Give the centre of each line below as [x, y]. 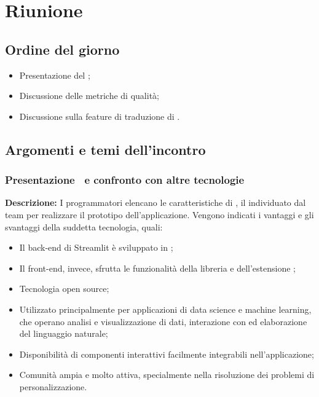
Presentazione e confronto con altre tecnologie [125, 180]
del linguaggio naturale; [64, 333]
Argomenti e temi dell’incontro [105, 149]
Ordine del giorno [62, 49]
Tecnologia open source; [64, 289]
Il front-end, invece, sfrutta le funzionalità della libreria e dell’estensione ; [157, 268]
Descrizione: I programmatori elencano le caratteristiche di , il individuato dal [156, 202]
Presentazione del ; [55, 75]
